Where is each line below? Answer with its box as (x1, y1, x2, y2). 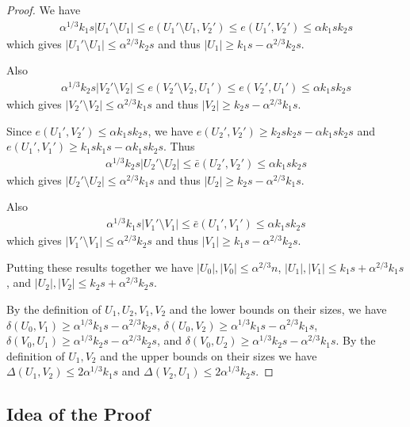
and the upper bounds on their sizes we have (100, 347, 317, 364)
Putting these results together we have (6, 258, 194, 275)
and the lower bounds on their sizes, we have (169, 300, 387, 317)
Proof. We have (6, 2, 81, 17)
